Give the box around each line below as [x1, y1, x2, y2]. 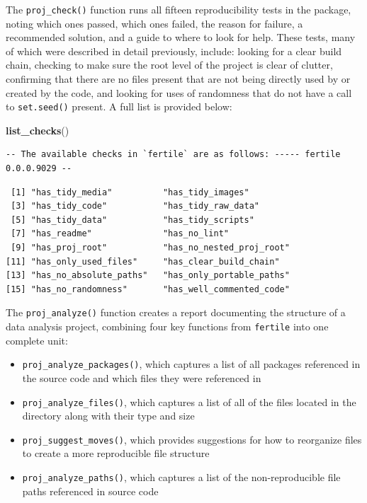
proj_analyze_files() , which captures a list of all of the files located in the [22, 394, 356, 409]
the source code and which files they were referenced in [22, 370, 261, 385]
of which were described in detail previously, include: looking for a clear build [6, 43, 342, 58]
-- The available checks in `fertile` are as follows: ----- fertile [6, 149, 341, 160]
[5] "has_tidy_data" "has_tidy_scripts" [11, 214, 254, 225]
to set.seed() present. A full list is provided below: [6, 99, 232, 114]
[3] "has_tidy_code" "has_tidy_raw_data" [11, 201, 259, 212]
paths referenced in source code [22, 483, 159, 498]
